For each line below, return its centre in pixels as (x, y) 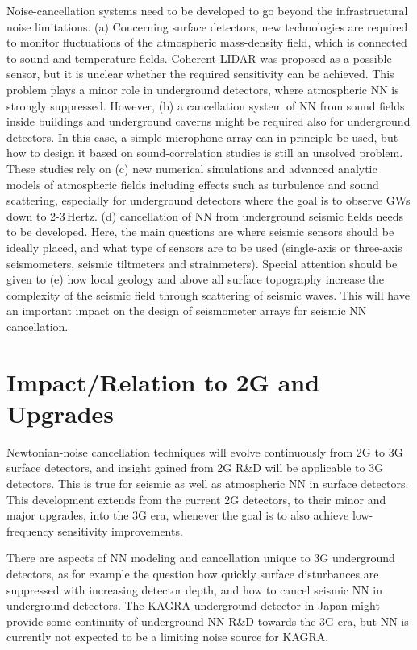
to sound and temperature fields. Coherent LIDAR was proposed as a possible (199, 58)
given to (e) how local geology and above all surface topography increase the (196, 279)
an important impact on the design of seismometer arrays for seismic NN (187, 311)
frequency (30, 530)
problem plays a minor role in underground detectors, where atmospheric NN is (203, 89)
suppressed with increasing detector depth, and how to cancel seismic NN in (195, 589)
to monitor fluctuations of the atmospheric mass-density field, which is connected (207, 42)
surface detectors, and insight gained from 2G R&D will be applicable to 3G (195, 468)
